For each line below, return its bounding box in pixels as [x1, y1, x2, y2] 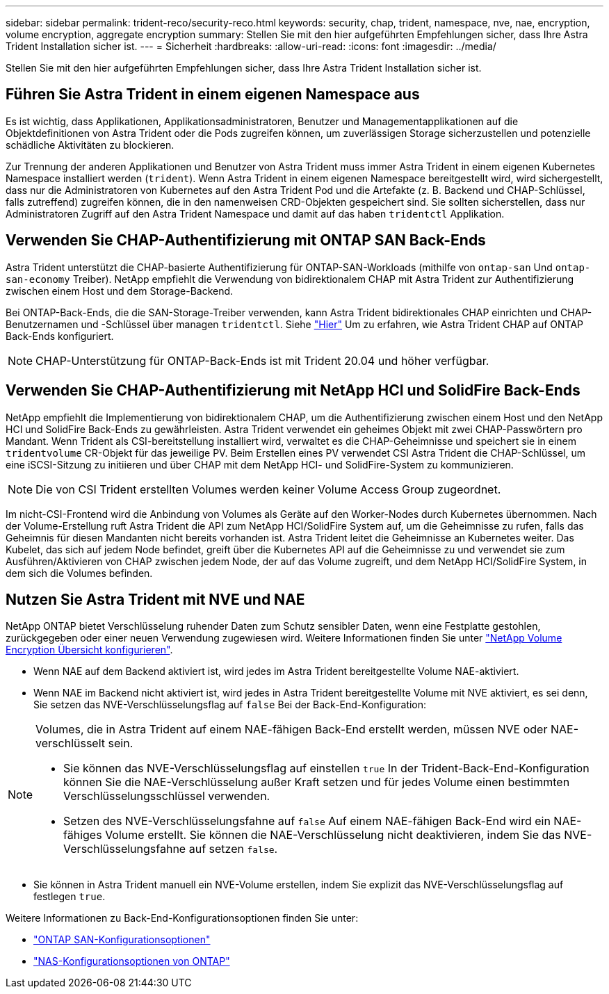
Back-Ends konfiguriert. [6, 329, 114, 342]
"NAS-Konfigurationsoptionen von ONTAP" [33, 955, 230, 968]
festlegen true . [33, 890, 106, 903]
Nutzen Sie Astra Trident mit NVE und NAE [6, 590, 305, 608]
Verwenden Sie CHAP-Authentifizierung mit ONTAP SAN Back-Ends [6, 231, 486, 250]
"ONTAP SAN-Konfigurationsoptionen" [33, 934, 211, 946]
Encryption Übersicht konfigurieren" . [6, 644, 173, 656]
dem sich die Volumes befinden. [6, 567, 153, 579]
